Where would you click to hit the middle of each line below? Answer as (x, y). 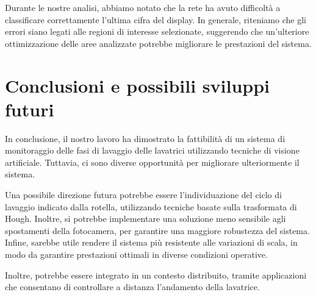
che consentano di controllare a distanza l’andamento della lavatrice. (132, 287)
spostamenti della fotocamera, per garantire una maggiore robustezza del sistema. (157, 230)
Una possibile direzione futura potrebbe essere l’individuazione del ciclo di (143, 195)
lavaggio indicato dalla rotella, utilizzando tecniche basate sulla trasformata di (151, 206)
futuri (30, 109)
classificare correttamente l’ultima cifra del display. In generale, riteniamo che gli (156, 19)
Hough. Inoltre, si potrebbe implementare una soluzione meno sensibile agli (145, 219)
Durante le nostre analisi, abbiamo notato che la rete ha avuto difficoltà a (143, 7)
